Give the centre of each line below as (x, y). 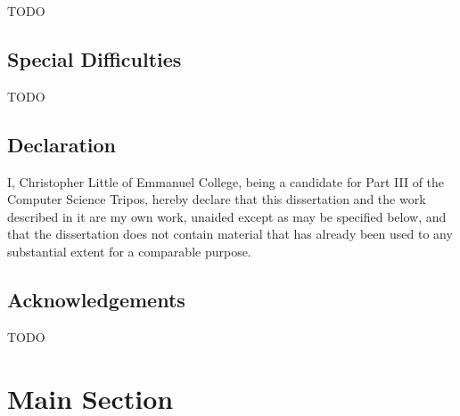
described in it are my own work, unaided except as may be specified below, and (227, 216)
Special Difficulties (94, 58)
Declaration (62, 144)
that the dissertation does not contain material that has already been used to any (230, 234)
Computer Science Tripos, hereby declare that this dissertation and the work (217, 199)
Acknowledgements (96, 299)
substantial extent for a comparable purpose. (129, 251)
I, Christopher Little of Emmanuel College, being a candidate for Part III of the (226, 181)
